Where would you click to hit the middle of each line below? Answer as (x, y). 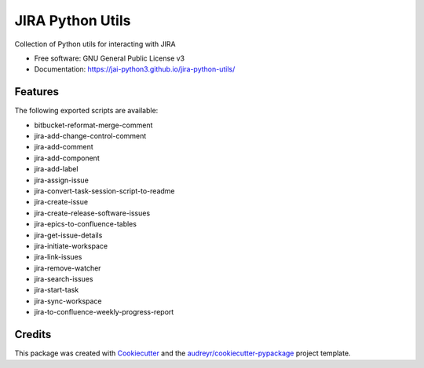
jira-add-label (56, 169)
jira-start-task (57, 290)
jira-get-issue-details (68, 235)
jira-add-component (67, 158)
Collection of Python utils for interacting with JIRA (95, 44)
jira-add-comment (64, 147)
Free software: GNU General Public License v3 (110, 58)
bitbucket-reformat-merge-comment (93, 125)
